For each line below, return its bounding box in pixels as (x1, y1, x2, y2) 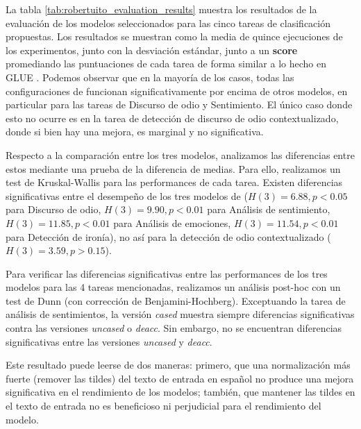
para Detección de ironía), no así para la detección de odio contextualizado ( (6, 229, 331, 244)
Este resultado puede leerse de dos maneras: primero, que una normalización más (6, 357, 351, 372)
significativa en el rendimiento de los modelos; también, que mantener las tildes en (6, 385, 355, 399)
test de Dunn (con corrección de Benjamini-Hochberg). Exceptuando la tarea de (6, 293, 346, 308)
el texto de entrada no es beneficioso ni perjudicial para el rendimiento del (6, 398, 321, 413)
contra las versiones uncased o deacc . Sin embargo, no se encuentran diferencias (6, 321, 342, 335)
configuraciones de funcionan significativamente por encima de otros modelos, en (6, 83, 348, 98)
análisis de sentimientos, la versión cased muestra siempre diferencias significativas (6, 307, 355, 321)
